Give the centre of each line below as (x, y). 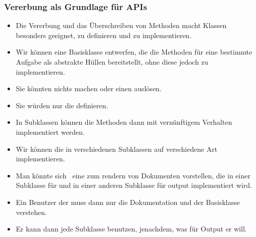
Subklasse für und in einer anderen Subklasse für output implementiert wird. (134, 185)
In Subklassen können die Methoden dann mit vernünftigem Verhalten (124, 122)
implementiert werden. (50, 132)
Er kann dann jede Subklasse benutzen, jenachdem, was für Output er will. (131, 229)
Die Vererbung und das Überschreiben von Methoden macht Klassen (121, 25)
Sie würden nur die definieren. (62, 105)
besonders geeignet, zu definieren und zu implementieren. (104, 35)
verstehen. (31, 212)
